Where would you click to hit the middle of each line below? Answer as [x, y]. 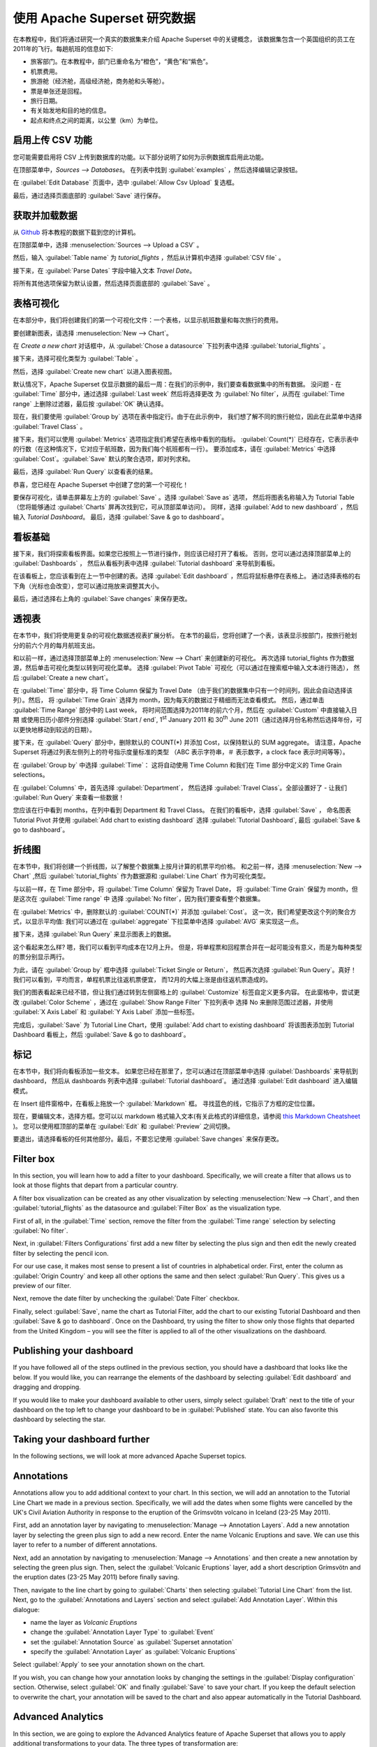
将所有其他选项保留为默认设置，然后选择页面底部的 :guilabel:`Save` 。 [113, 284]
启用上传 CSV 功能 [52, 140]
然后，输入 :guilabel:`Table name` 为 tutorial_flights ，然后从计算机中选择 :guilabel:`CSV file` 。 [149, 258]
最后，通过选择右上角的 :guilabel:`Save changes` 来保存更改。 [102, 599]
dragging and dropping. [47, 1387]
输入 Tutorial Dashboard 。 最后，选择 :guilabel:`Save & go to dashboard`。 [120, 516]
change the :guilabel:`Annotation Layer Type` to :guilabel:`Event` [123, 1632]
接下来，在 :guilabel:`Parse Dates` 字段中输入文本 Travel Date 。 [104, 270]
